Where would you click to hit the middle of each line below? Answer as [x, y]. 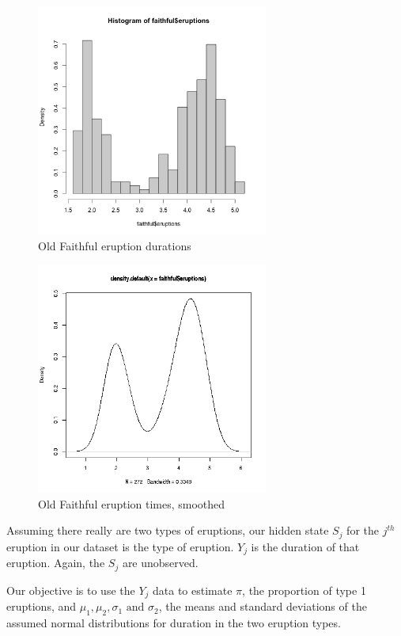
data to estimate [193, 590]
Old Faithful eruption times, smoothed [132, 503]
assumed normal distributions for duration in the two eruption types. [174, 622]
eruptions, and [42, 606]
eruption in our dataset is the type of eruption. [120, 546]
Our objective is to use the [71, 590]
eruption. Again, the [56, 563]
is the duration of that [305, 546]
